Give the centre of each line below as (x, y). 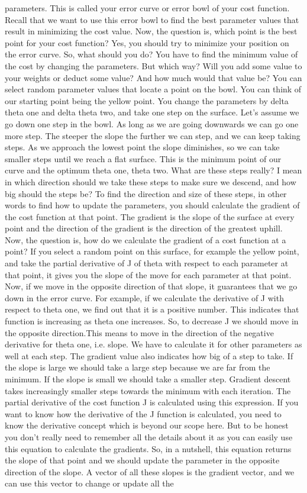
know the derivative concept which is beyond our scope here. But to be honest (147, 425)
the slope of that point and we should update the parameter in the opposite (142, 460)
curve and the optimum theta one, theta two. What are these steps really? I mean (153, 170)
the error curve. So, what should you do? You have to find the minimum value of (151, 54)
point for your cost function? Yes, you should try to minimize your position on (147, 42)
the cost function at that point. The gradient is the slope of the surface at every (150, 216)
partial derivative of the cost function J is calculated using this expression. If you (152, 402)
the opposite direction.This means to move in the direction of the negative (139, 332)
